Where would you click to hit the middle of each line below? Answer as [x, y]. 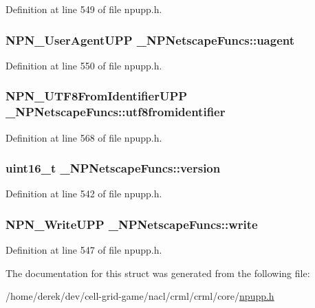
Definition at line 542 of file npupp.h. [84, 194]
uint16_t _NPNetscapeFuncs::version [113, 168]
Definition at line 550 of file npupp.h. [84, 65]
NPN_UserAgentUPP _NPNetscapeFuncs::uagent [150, 40]
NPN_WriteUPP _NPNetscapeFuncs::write [132, 224]
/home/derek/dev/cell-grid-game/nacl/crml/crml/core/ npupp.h [140, 296]
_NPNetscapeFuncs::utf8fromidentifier [116, 112]
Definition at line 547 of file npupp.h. [84, 250]
